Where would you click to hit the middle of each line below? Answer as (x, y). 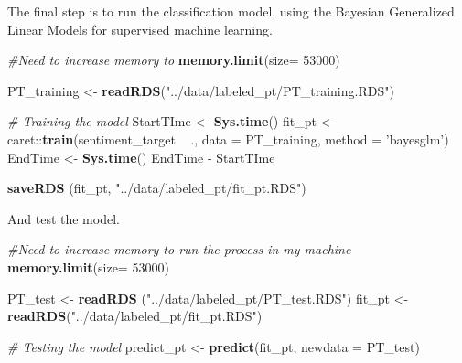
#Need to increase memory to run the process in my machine (179, 249)
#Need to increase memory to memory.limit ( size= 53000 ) (174, 60)
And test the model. (64, 218)
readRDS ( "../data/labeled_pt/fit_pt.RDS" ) (135, 316)
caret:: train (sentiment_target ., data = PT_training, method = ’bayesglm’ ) (228, 139)
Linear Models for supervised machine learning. (140, 29)
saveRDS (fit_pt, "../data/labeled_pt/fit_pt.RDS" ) (157, 188)
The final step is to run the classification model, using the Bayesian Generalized (231, 11)
